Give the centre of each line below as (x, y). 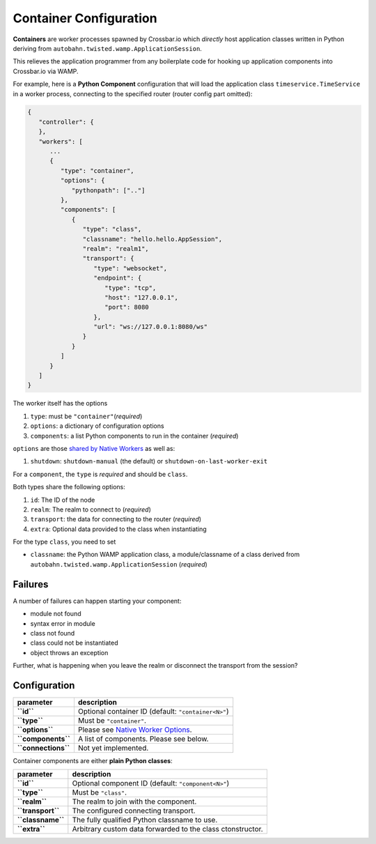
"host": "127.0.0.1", (142, 297)
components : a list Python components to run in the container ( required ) (134, 436)
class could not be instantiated (74, 643)
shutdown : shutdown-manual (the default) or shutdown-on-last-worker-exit (149, 461)
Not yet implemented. (113, 748)
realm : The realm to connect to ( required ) (91, 509)
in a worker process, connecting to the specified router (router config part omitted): (133, 93)
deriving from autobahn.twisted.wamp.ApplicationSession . (107, 48)
